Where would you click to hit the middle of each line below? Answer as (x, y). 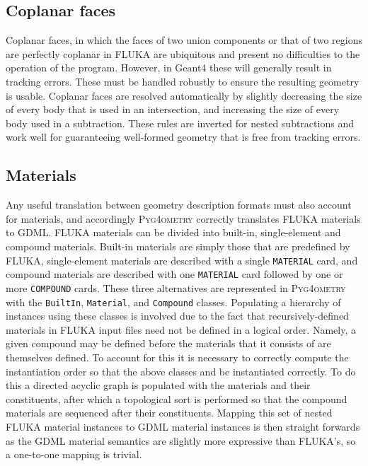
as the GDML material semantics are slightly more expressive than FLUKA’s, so (181, 440)
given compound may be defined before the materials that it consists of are (168, 343)
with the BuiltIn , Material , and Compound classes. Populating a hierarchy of (173, 302)
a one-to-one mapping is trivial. (74, 454)
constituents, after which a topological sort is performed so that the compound (177, 398)
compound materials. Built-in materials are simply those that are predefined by (178, 246)
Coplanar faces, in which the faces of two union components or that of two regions (184, 40)
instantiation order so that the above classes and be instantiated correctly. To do (181, 371)
